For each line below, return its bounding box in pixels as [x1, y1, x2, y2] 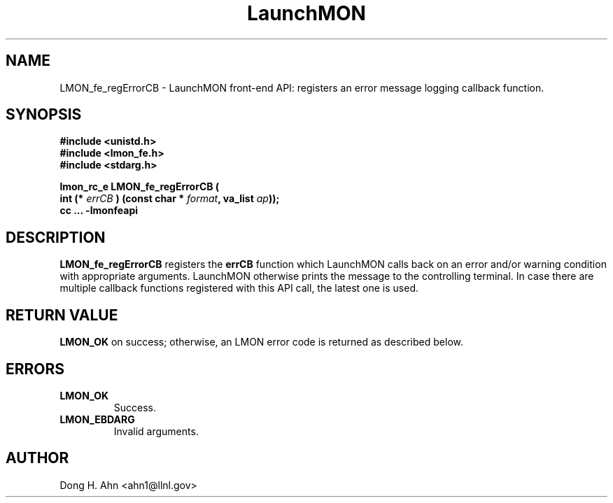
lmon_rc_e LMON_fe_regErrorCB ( [59, 180, 220, 193]
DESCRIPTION [6, 228, 106, 246]
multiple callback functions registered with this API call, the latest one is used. [59, 282, 419, 295]
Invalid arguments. [113, 425, 199, 437]
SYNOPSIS [6, 106, 82, 124]
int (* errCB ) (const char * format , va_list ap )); [59, 192, 280, 205]
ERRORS [6, 360, 65, 378]
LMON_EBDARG [59, 413, 135, 425]
